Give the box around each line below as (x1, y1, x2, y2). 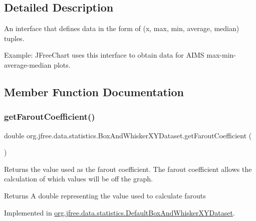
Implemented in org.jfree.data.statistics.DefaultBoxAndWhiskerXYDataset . (4, 207, 235, 217)
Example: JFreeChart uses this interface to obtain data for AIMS (4, 50, 204, 60)
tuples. (4, 33, 25, 43)
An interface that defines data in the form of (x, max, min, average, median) (4, 23, 239, 34)
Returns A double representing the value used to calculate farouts (4, 190, 206, 200)
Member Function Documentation (4, 84, 184, 99)
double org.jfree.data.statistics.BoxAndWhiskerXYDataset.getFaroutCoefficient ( (4, 130, 252, 140)
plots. (54, 59, 71, 70)
